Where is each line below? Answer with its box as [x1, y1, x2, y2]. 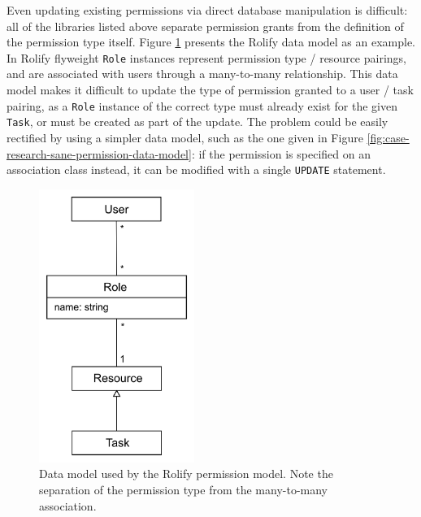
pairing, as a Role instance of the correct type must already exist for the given [7, 97, 398, 114]
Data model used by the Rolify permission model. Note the [39, 465, 333, 482]
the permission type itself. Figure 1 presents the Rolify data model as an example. [7, 33, 416, 50]
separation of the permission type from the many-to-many [39, 480, 328, 497]
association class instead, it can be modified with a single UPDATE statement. [7, 161, 386, 178]
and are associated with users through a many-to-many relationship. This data [7, 65, 398, 82]
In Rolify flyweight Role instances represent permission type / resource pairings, [7, 49, 406, 66]
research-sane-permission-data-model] [7, 145, 192, 162]
